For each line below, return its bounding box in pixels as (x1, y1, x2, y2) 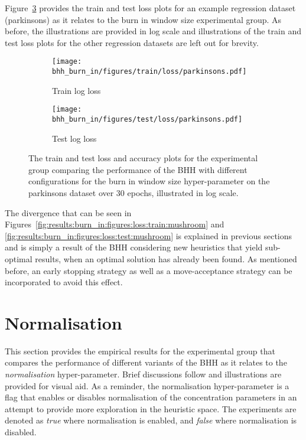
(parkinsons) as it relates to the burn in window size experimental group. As (5, 13, 282, 25)
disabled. (5, 426, 37, 438)
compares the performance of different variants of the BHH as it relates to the (5, 356, 287, 369)
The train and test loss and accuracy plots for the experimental (28, 152, 258, 164)
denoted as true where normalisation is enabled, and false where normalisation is (5, 414, 297, 426)
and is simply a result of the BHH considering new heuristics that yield (5, 241, 263, 253)
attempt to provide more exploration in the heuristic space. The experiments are (5, 402, 297, 415)
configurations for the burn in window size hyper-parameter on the (28, 175, 270, 187)
